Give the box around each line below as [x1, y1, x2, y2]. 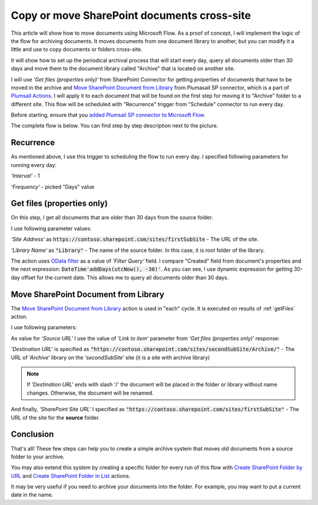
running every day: [11, 161, 57, 168]
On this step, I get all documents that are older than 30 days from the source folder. [11, 214, 213, 221]
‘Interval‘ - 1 [11, 172, 41, 179]
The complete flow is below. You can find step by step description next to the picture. [11, 122, 218, 129]
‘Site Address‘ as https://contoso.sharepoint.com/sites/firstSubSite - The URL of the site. [11, 236, 259, 243]
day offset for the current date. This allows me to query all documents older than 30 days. [11, 274, 229, 281]
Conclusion [11, 429, 54, 440]
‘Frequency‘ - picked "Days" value [11, 183, 94, 190]
